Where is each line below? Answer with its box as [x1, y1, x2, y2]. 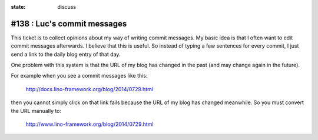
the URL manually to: [11, 107, 62, 114]
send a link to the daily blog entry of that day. [11, 51, 121, 58]
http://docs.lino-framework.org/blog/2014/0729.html [25, 85, 153, 92]
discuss [57, 4, 77, 10]
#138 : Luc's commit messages [11, 18, 127, 29]
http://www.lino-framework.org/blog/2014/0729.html [25, 121, 154, 128]
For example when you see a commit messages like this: [11, 72, 148, 79]
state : [11, 4, 26, 10]
